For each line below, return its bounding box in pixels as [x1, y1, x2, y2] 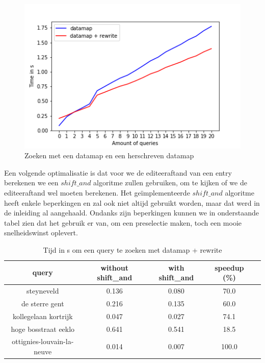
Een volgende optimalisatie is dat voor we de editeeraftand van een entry [4, 167, 232, 178]
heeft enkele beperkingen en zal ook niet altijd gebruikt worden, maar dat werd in [4, 197, 260, 208]
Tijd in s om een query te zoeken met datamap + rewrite [43, 245, 222, 255]
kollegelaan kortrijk [13, 310, 73, 321]
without [100, 262, 129, 273]
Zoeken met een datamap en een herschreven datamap [24, 150, 194, 161]
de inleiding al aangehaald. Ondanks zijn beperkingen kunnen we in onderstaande [4, 207, 259, 218]
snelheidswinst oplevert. [4, 227, 78, 238]
